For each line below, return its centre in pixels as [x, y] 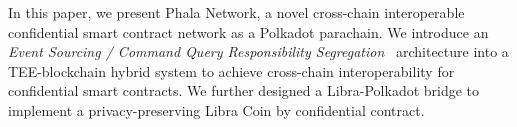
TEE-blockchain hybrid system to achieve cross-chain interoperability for [231, 70]
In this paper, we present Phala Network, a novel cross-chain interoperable [236, 12]
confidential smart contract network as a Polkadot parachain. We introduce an [248, 31]
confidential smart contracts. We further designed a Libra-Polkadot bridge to [244, 90]
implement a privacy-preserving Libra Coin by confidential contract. [216, 109]
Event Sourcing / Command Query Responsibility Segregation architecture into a [258, 51]
